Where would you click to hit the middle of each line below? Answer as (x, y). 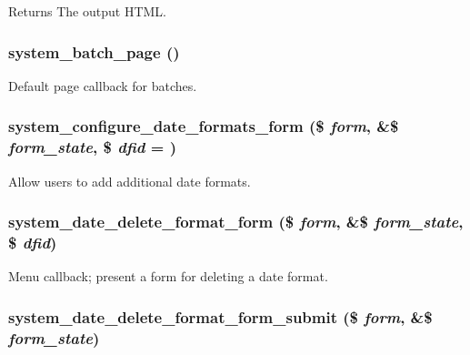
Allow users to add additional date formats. (130, 181)
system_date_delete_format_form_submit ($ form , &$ (220, 316)
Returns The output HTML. (87, 11)
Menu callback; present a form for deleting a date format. (168, 276)
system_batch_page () (94, 51)
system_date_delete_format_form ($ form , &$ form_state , (236, 222)
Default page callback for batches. (103, 85)
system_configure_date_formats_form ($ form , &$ (204, 126)
